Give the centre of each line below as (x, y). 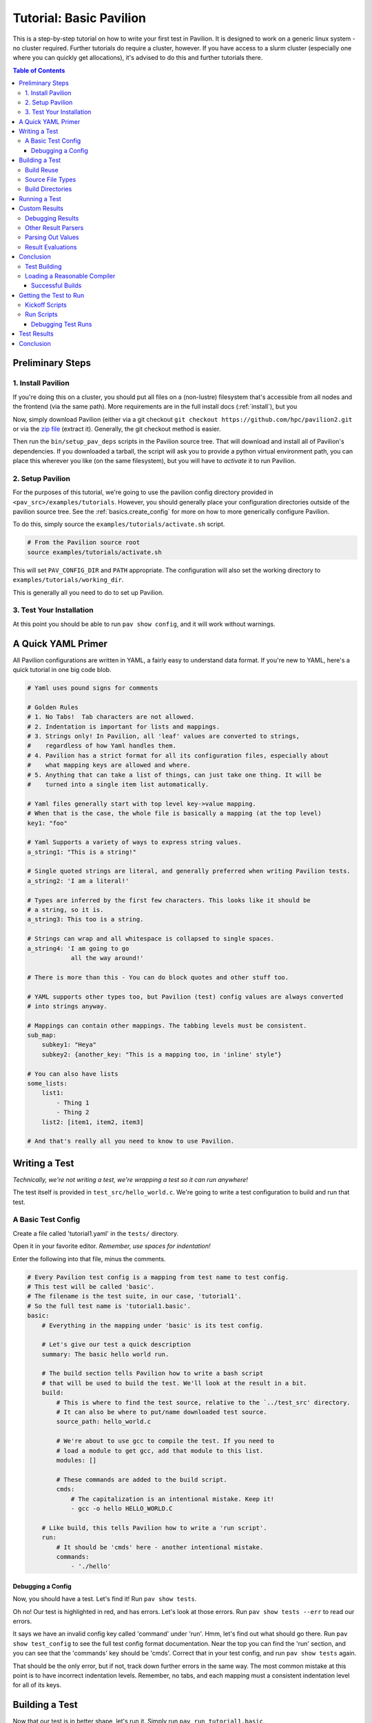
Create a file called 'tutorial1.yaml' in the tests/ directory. (96, 1233)
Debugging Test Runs (62, 324)
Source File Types (51, 180)
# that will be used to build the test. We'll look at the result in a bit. (174, 1383)
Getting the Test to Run (52, 295)
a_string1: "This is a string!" (82, 852)
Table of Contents (39, 70)
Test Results (37, 334)
